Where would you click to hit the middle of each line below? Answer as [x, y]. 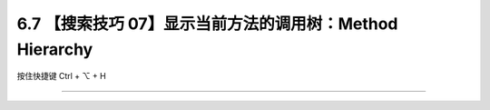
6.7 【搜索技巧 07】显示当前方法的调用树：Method [207, 24]
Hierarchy [55, 49]
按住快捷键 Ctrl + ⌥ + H [61, 76]
